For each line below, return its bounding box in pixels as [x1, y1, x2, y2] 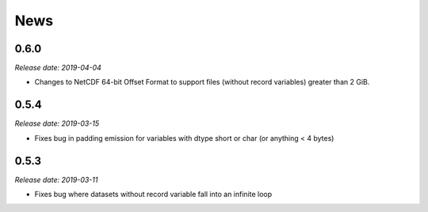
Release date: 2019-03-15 [14, 119, 100, 128]
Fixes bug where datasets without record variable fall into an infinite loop [34, 190, 273, 199]
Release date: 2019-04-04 [14, 63, 102, 73]
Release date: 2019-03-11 [14, 175, 98, 184]
